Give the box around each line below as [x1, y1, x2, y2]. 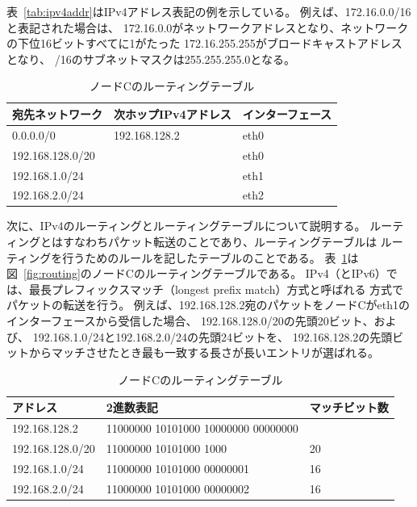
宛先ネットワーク [12, 105, 102, 122]
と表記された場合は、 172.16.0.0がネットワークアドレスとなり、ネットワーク [6, 19, 409, 36]
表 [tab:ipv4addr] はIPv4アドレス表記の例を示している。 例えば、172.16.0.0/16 [6, 3, 411, 19]
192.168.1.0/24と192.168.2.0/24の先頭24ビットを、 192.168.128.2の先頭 [32, 328, 393, 345]
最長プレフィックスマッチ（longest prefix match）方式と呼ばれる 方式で [28, 280, 404, 297]
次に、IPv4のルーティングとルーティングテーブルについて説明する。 [6, 217, 366, 234]
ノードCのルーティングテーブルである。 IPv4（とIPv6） [91, 265, 386, 282]
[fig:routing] [23, 265, 81, 282]
